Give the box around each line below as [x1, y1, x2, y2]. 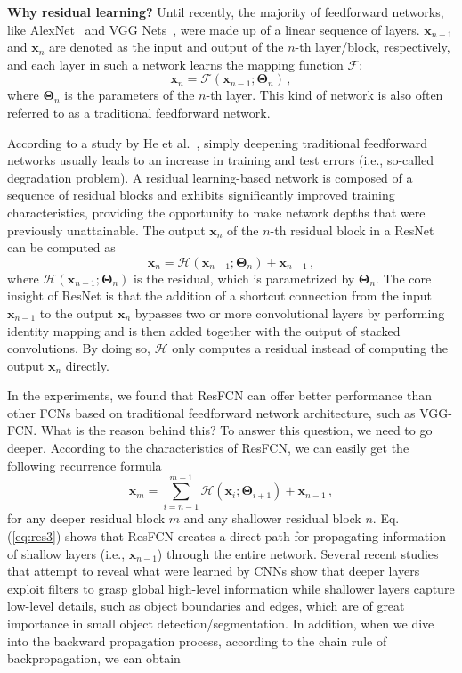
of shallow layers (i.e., [7, 544, 126, 562]
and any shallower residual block [183, 509, 361, 528]
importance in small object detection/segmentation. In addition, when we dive [7, 613, 434, 632]
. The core [376, 268, 432, 287]
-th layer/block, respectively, [295, 37, 450, 56]
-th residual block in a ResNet [270, 220, 434, 239]
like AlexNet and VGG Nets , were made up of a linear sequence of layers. [7, 20, 420, 38]
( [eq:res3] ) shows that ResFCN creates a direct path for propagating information [7, 526, 446, 545]
